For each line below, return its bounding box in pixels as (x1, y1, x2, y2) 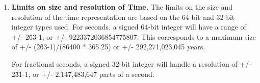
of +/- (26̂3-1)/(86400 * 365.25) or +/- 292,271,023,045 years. (11, 41, 205, 52)
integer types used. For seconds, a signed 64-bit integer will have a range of (11, 21, 246, 32)
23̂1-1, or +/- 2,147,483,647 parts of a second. (11, 68, 154, 79)
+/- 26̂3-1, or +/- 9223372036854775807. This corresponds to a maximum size (11, 31, 256, 42)
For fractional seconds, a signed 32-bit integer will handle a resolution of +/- (11, 58, 251, 69)
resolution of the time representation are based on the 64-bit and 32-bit (11, 11, 235, 22)
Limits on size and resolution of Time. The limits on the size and (11, 2, 233, 12)
